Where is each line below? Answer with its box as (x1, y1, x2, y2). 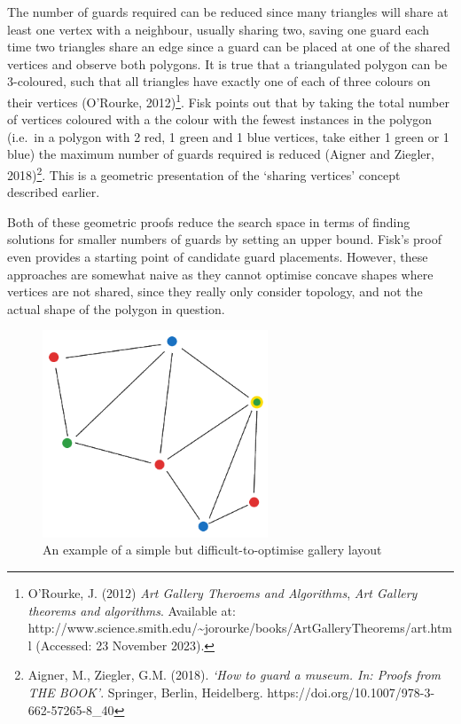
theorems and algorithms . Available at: (27, 601, 236, 619)
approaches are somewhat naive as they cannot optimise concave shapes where (7, 264, 434, 283)
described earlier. (7, 183, 100, 201)
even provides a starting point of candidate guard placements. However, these (7, 248, 428, 266)
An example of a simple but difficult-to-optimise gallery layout (43, 540, 382, 559)
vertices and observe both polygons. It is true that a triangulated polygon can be (7, 54, 448, 73)
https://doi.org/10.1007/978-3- (267, 683, 435, 702)
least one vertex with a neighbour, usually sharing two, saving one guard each (7, 20, 430, 38)
